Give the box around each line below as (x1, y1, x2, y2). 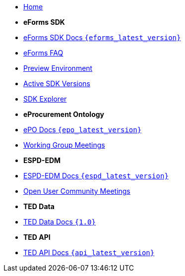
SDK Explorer (23, 95, 67, 103)
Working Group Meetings (23, 141, 105, 149)
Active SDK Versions (23, 79, 90, 88)
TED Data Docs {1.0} (23, 218, 96, 226)
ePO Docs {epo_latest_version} (23, 125, 142, 134)
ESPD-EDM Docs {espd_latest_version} (23, 171, 169, 180)
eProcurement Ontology (23, 110, 105, 118)
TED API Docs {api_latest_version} (23, 248, 155, 257)
